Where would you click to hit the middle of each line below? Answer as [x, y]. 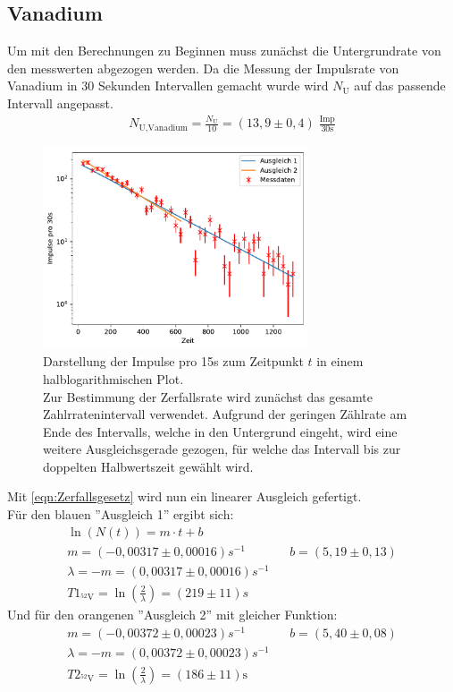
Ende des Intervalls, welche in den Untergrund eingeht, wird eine [220, 431]
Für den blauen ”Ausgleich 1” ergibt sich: [121, 514]
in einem [340, 361]
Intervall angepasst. [60, 103]
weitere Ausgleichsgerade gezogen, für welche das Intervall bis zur [222, 449]
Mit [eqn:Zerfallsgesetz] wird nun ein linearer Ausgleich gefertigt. [185, 496]
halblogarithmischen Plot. [113, 378]
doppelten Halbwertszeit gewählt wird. [148, 466]
